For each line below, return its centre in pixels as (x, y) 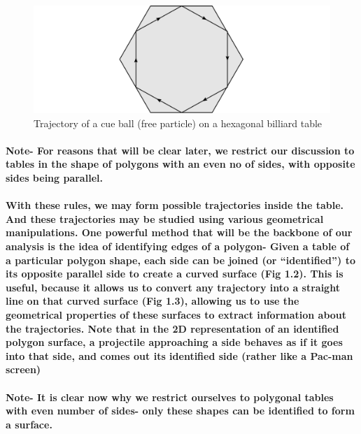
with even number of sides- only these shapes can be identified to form (180, 411)
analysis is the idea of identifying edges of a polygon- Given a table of (178, 246)
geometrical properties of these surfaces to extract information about (176, 314)
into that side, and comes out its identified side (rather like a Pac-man (179, 355)
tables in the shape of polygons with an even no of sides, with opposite (180, 164)
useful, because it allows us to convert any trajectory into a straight (173, 287)
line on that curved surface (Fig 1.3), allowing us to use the (153, 301)
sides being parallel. (54, 178)
